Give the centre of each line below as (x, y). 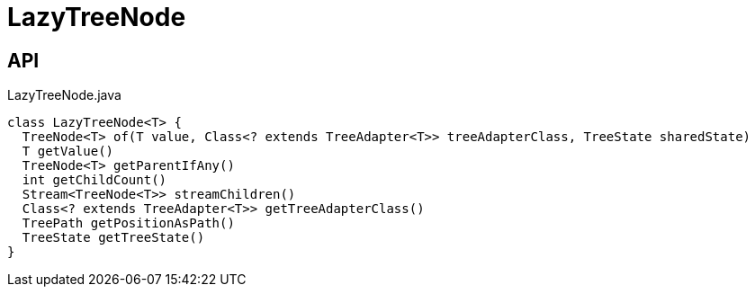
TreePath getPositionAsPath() (128, 223)
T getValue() (68, 151)
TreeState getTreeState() (113, 238)
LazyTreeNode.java (64, 95)
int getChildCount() (94, 180)
